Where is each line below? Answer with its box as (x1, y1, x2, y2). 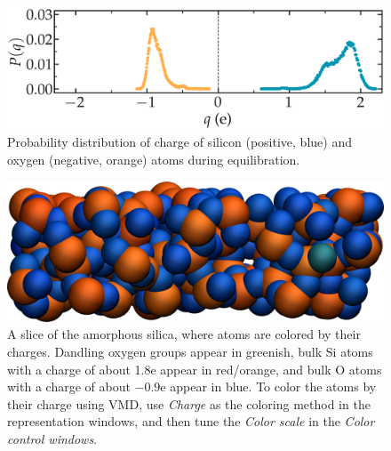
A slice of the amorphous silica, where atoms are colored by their (7, 325, 361, 343)
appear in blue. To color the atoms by (170, 377, 377, 396)
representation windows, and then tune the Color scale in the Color (7, 412, 375, 431)
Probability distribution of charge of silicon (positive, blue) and (7, 133, 352, 151)
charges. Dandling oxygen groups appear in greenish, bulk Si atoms (7, 342, 373, 361)
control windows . (7, 429, 98, 447)
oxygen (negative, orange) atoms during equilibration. (7, 150, 300, 169)
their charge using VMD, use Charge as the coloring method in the (7, 394, 371, 413)
